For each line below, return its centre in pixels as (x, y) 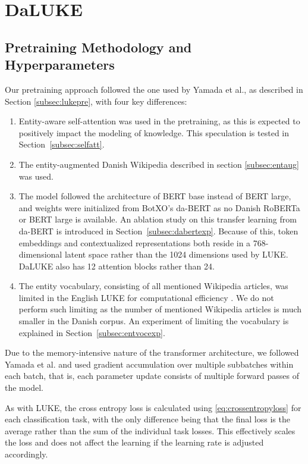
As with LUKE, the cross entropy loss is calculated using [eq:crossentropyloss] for (153, 407)
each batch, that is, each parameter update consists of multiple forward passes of (152, 376)
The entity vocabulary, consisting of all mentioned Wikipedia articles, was (153, 286)
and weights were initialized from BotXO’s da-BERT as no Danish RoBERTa (159, 207)
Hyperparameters (60, 65)
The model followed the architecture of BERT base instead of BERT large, (155, 196)
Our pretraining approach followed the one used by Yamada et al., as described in (154, 89)
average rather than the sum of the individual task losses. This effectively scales (150, 430)
